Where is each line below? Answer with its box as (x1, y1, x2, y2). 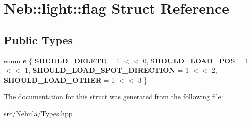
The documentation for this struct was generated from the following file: (4, 91, 223, 102)
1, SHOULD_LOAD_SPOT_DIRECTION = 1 (24, 65, 189, 75)
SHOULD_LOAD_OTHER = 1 (4, 74, 115, 85)
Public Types (4, 32, 73, 47)
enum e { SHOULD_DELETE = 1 (4, 55, 120, 65)
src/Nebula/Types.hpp (4, 108, 73, 118)
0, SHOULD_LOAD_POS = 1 (143, 55, 249, 65)
